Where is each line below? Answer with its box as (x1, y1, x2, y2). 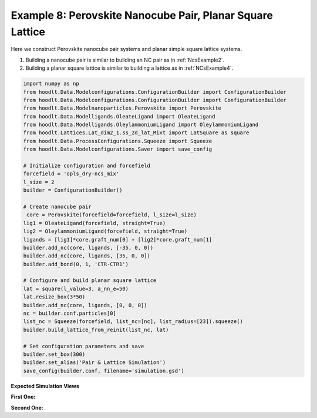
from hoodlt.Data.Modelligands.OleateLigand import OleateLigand (23, 113, 215, 120)
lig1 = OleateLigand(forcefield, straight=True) (23, 220, 166, 226)
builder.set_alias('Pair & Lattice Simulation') (23, 359, 166, 366)
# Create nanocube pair (23, 203, 92, 210)
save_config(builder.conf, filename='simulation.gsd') (23, 367, 184, 374)
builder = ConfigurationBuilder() (23, 187, 123, 193)
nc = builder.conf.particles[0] (23, 310, 117, 317)
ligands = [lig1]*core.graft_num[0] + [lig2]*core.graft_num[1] (23, 236, 213, 243)
